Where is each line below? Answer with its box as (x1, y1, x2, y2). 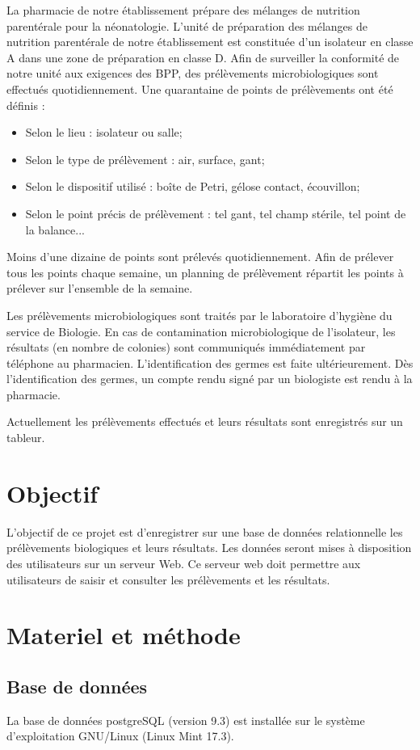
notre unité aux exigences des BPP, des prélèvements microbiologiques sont (6, 65, 379, 82)
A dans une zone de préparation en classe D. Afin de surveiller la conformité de (6, 48, 400, 65)
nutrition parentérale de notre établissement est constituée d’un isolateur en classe (6, 33, 414, 50)
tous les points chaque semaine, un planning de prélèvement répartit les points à (6, 263, 404, 280)
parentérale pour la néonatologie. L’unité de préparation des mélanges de (6, 17, 368, 34)
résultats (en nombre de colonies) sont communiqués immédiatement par (6, 339, 366, 356)
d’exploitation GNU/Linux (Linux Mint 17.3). (6, 727, 234, 744)
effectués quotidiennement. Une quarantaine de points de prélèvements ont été (6, 80, 393, 97)
